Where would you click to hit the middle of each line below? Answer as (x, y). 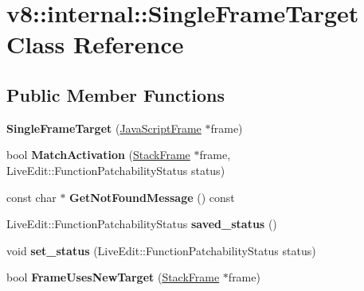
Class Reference (95, 44)
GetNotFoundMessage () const (152, 197)
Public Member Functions (115, 94)
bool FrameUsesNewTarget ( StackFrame (113, 277)
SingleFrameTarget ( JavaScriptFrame (104, 128)
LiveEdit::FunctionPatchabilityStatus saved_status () (142, 224)
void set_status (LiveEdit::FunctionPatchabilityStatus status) (161, 250)
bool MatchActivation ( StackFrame (98, 155)
